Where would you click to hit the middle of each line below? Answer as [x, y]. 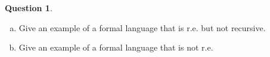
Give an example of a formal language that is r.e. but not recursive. [142, 27]
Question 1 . [29, 8]
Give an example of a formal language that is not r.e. [116, 47]
